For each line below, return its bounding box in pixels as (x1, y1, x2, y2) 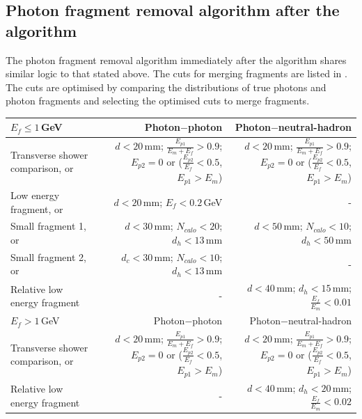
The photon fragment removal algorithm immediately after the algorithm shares (6, 52, 347, 67)
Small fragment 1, (10, 219, 86, 233)
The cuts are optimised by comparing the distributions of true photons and (6, 79, 326, 94)
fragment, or (10, 201, 63, 216)
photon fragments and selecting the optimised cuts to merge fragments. (6, 93, 310, 108)
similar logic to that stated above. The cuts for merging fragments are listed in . (6, 66, 347, 81)
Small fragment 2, (10, 249, 86, 264)
